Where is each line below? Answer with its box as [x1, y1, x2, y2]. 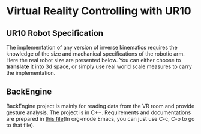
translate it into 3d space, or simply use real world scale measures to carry [6, 63, 192, 70]
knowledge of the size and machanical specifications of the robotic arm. [6, 50, 185, 57]
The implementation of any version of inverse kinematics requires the [6, 44, 178, 51]
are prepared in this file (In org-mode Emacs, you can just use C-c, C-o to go [6, 115, 195, 122]
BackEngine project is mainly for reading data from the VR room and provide [6, 102, 195, 109]
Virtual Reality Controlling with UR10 [6, 4, 191, 18]
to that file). [6, 121, 35, 129]
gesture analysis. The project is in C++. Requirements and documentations [6, 109, 191, 116]
